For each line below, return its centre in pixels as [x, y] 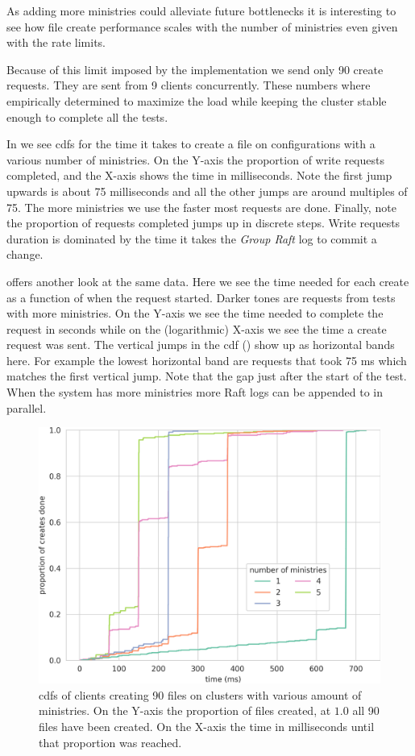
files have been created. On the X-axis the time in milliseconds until [207, 727]
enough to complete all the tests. [87, 116]
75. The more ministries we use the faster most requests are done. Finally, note [201, 207]
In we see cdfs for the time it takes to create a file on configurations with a [191, 144]
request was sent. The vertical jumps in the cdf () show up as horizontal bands [201, 345]
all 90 [366, 710]
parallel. [27, 407]
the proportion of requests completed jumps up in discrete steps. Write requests [203, 223]
